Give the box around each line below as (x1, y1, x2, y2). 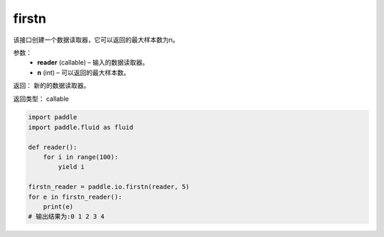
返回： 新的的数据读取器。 (13, 82, 90, 90)
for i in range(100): (43, 153, 119, 161)
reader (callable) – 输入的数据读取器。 (37, 58, 149, 67)
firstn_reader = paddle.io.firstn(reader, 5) (28, 183, 190, 191)
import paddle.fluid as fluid (28, 123, 134, 131)
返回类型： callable (13, 94, 69, 103)
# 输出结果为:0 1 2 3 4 (28, 213, 105, 221)
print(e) (43, 203, 74, 211)
